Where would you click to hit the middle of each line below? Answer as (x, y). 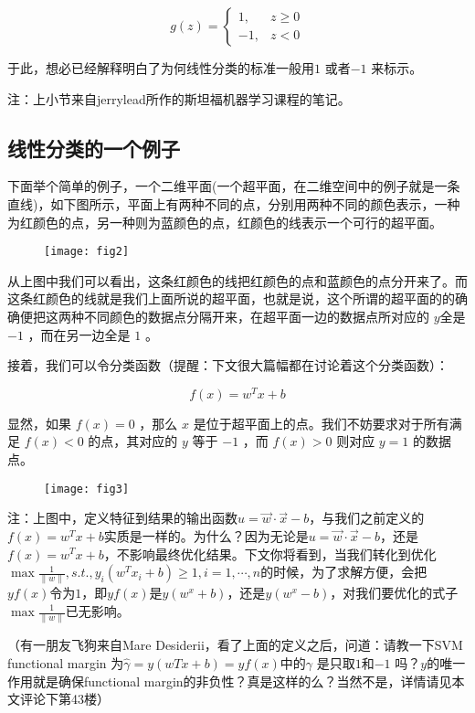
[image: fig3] (87, 489)
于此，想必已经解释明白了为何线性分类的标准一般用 (161, 68)
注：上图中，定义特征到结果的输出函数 (122, 518)
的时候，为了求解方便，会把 (344, 572)
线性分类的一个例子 (94, 148)
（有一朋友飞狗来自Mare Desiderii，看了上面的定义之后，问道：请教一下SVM (235, 645)
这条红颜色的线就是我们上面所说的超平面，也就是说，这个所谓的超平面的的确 (237, 298)
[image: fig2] (87, 252)
